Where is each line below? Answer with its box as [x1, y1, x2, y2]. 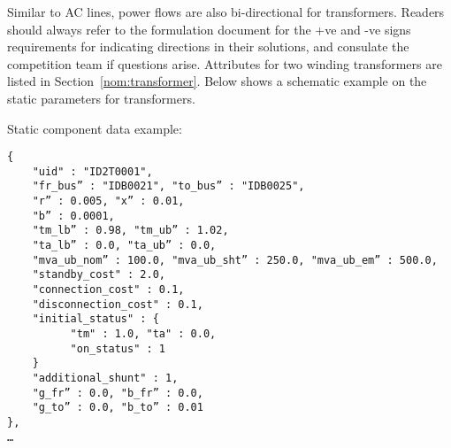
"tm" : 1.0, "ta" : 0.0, [70, 328, 217, 341]
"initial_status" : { [32, 313, 159, 326]
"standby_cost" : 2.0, [32, 268, 165, 282]
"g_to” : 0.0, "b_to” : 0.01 [32, 401, 203, 414]
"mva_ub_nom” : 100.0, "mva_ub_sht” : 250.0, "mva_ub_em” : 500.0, [32, 253, 438, 266]
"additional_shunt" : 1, [32, 372, 179, 384]
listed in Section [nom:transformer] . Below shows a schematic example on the [7, 72, 427, 90]
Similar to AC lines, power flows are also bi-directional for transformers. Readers [7, 3, 445, 20]
